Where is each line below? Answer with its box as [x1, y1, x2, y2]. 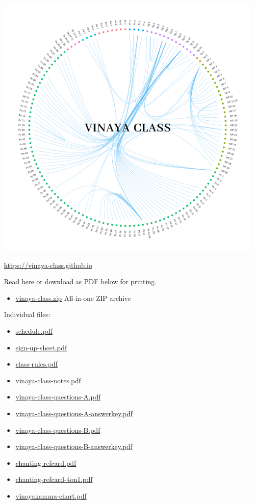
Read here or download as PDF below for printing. [4, 276, 156, 287]
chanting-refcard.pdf [15, 457, 76, 468]
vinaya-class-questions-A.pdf [15, 392, 101, 402]
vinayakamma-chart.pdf [15, 490, 87, 501]
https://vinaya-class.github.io [4, 260, 92, 270]
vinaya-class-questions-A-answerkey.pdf [15, 408, 133, 418]
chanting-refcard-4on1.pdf [15, 474, 93, 484]
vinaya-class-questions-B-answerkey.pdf [15, 441, 133, 451]
